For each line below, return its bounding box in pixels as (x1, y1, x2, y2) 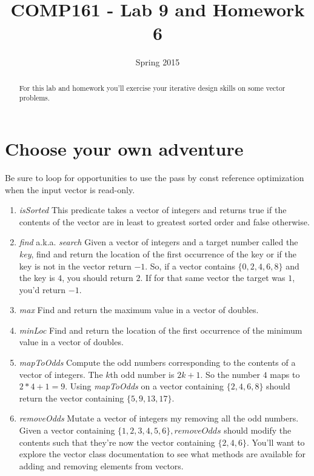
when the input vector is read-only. (5, 183, 135, 196)
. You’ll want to (246, 435, 305, 448)
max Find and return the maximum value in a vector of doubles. (19, 303, 259, 316)
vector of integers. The (19, 368, 103, 380)
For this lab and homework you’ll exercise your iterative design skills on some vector (19, 82, 286, 93)
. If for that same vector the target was (140, 271, 286, 284)
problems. (19, 93, 50, 103)
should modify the (224, 424, 292, 437)
